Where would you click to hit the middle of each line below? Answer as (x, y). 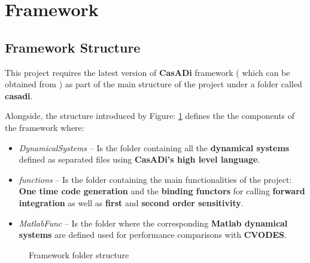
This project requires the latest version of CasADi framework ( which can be (148, 72)
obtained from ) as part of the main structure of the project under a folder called (154, 84)
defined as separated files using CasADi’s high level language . (139, 159)
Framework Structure (73, 47)
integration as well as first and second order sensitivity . (131, 202)
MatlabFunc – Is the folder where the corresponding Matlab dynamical (153, 223)
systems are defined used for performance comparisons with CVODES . (153, 235)
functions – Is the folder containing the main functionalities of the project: (155, 179)
